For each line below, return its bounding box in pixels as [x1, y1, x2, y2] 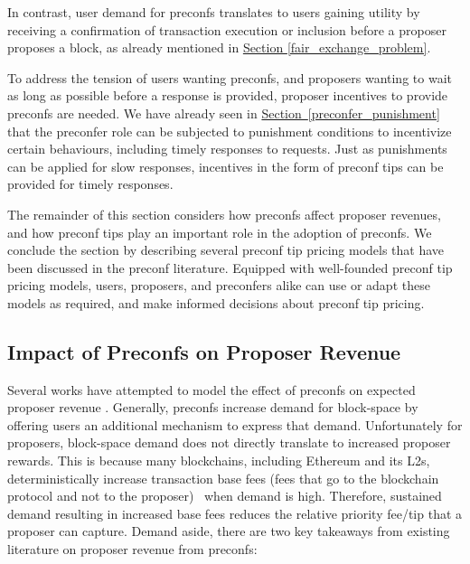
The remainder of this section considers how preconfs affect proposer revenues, [7, 204, 441, 223]
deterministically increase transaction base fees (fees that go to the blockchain [7, 468, 439, 487]
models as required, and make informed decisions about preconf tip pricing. [7, 293, 425, 312]
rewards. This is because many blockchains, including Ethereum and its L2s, [7, 451, 430, 470]
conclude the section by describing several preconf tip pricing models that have [7, 240, 445, 259]
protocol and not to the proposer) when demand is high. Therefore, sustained [7, 486, 442, 505]
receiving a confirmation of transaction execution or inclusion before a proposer [7, 20, 446, 39]
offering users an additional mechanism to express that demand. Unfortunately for [7, 415, 463, 434]
